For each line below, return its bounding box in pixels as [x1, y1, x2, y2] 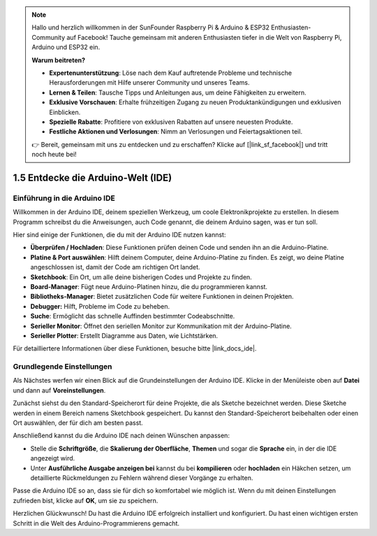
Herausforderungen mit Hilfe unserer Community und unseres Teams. [49, 78, 251, 87]
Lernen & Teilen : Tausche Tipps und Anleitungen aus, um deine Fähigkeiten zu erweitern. [49, 88, 306, 97]
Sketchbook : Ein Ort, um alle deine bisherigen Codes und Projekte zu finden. [30, 273, 253, 281]
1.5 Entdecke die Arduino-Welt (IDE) [13, 171, 172, 183]
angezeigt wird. [30, 454, 75, 463]
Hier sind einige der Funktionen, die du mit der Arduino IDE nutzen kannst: [13, 231, 226, 239]
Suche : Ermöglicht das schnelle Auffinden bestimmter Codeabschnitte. [30, 312, 235, 320]
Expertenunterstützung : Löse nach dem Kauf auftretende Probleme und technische [49, 69, 293, 77]
